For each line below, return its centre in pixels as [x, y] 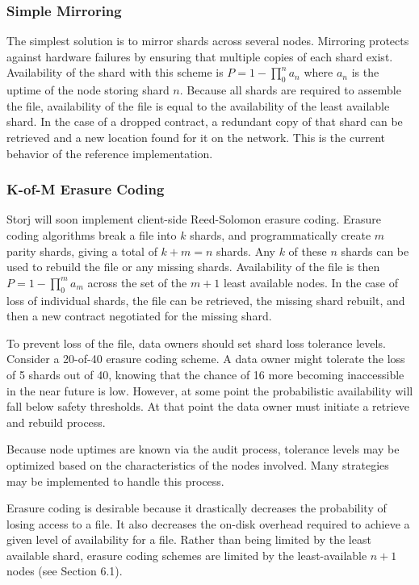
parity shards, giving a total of [82, 251]
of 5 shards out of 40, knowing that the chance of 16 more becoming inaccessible [205, 374]
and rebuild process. [56, 422]
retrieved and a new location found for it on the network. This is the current [196, 137]
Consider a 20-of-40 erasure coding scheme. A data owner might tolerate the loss [206, 359]
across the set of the [137, 282]
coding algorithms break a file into [92, 234]
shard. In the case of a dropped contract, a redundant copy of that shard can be [205, 121]
